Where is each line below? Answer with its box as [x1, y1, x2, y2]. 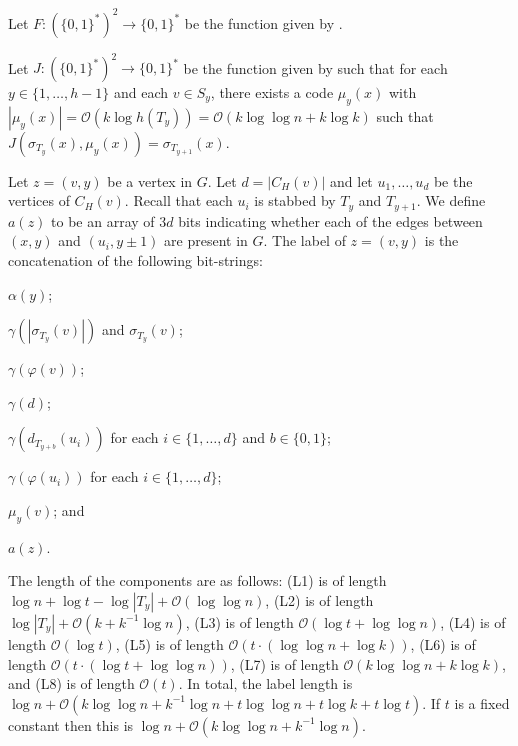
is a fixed [454, 692, 510, 713]
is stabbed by [254, 190, 336, 211]
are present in [164, 230, 248, 251]
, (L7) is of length [230, 653, 339, 674]
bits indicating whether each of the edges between [178, 210, 483, 231]
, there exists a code [210, 82, 334, 102]
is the [424, 230, 459, 251]
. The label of [263, 230, 346, 251]
